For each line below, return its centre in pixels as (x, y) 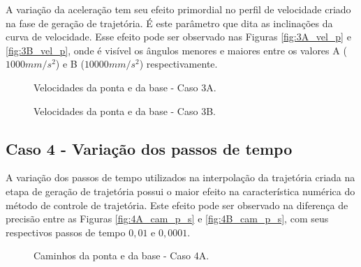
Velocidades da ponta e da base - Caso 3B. (125, 110)
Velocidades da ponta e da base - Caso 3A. (125, 87)
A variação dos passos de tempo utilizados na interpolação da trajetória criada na (180, 177)
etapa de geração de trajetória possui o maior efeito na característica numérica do (180, 191)
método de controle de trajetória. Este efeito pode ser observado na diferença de (177, 205)
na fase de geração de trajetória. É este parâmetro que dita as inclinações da (169, 23)
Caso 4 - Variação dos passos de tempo (149, 148)
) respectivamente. (178, 64)
